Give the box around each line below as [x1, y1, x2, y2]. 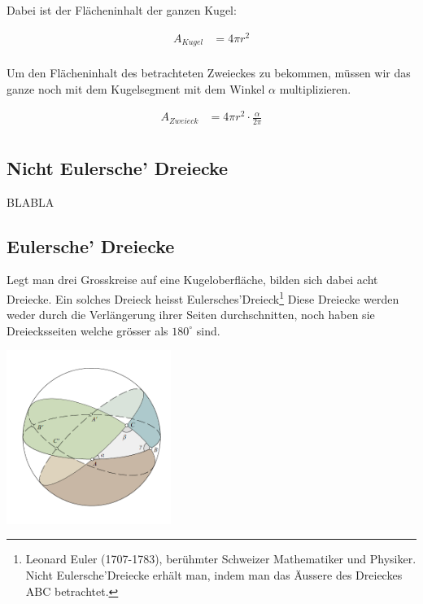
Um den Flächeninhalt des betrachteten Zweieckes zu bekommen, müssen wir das [7, 64, 411, 81]
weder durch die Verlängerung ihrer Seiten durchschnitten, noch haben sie [7, 306, 375, 323]
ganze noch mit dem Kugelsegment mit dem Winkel [7, 80, 265, 97]
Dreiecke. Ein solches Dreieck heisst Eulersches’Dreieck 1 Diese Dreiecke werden [7, 287, 399, 307]
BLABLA [7, 193, 55, 210]
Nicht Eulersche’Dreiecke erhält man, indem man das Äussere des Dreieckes [25, 566, 403, 583]
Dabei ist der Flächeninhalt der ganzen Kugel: [7, 2, 237, 18]
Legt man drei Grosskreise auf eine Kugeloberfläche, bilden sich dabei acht [7, 271, 378, 288]
